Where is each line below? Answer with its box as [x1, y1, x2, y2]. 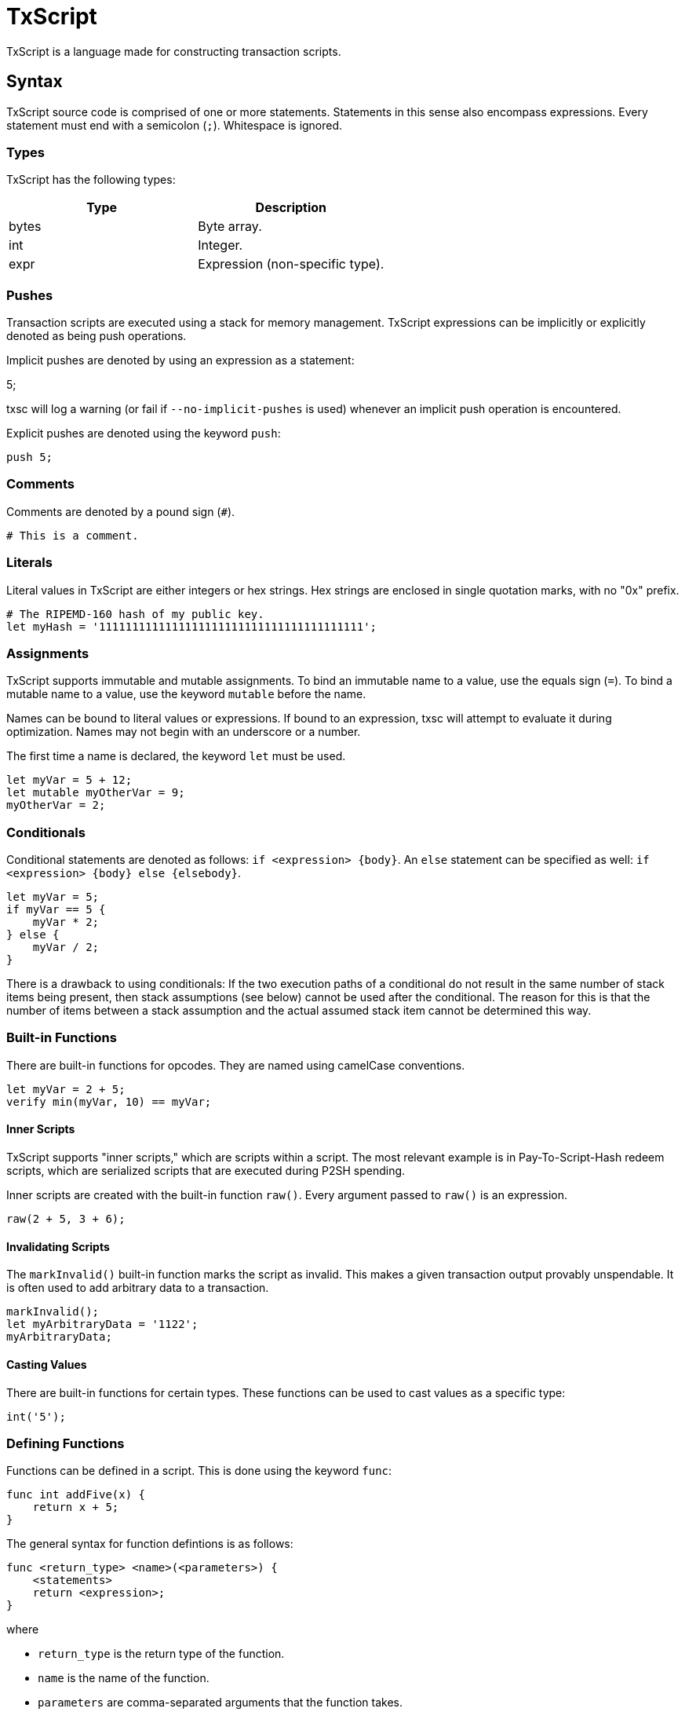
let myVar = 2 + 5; [6, 1082, 126, 1096]
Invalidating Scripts [6, 1239, 110, 1253]
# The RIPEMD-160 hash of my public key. [6, 607, 264, 620]
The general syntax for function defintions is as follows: [6, 1537, 293, 1551]
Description [255, 199, 327, 216]
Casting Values [6, 1357, 87, 1371]
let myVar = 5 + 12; [6, 774, 133, 787]
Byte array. [198, 218, 262, 235]
